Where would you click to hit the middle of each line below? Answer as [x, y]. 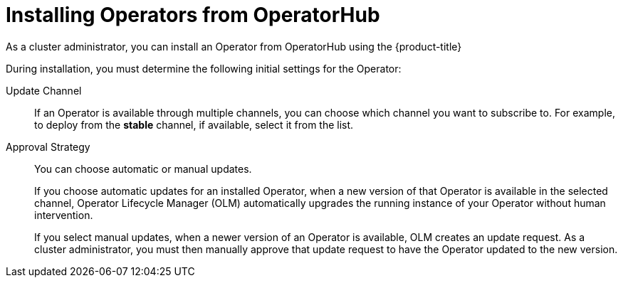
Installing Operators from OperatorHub [193, 15]
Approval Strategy [48, 146]
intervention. [64, 215]
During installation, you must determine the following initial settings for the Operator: [204, 68]
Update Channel [44, 90]
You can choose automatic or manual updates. [143, 169]
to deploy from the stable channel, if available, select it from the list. [194, 124]
